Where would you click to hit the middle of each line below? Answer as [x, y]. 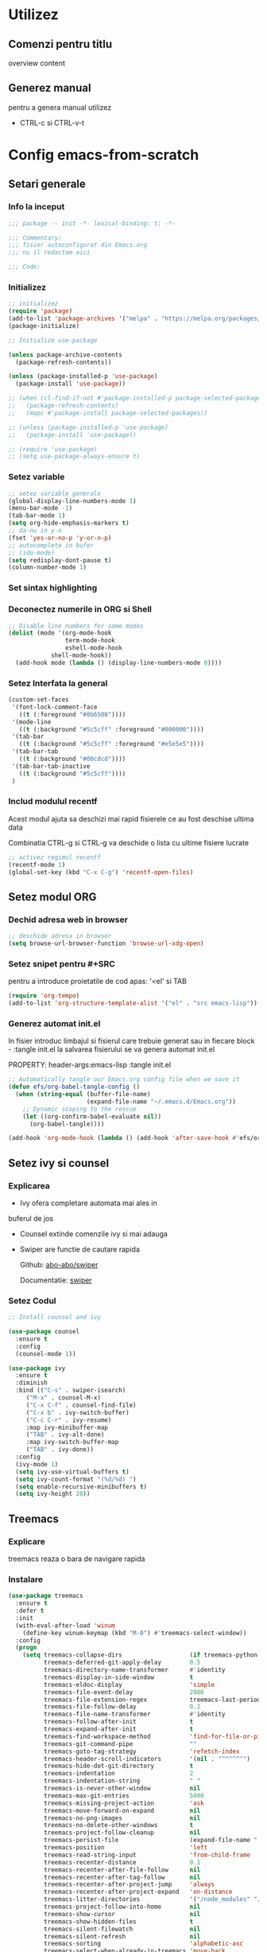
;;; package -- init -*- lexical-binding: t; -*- [92, 223]
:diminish [31, 1383]
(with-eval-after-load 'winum [65, 1626]
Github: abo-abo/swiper [59, 1264]
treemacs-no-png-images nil [122, 1818]
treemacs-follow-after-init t [118, 1722]
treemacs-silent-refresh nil [122, 1936]
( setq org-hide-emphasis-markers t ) [69, 523]
